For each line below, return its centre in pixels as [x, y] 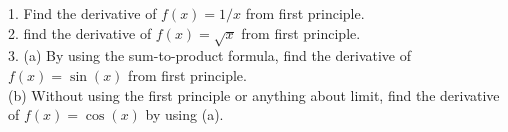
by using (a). [184, 114]
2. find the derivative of [80, 32]
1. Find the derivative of [82, 13]
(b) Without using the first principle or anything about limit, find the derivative [254, 94]
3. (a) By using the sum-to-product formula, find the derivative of [209, 55]
